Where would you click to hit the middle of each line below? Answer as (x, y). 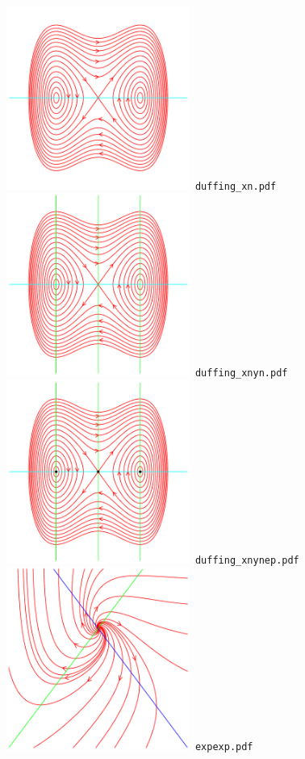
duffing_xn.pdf (236, 186)
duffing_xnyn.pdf (241, 373)
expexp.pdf (224, 747)
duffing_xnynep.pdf (247, 560)
